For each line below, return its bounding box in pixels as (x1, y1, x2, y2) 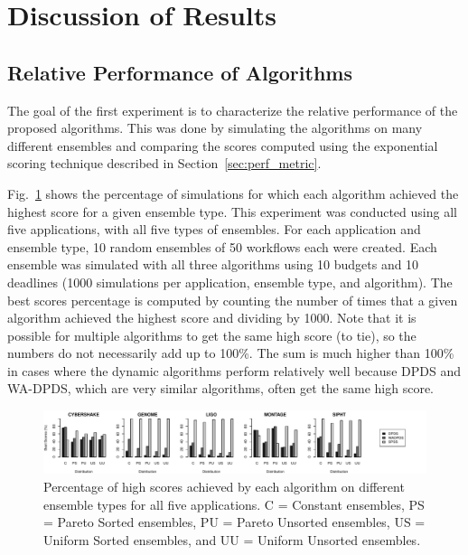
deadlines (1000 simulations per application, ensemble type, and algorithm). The (7, 272, 453, 291)
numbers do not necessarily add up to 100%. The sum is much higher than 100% (7, 343, 454, 362)
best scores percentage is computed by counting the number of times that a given (7, 290, 458, 309)
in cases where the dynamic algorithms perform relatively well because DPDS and (7, 361, 461, 380)
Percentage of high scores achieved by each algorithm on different (43, 477, 405, 496)
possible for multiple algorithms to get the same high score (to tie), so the (7, 325, 417, 344)
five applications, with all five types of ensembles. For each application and (7, 220, 421, 239)
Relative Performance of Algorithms (7, 58, 352, 86)
